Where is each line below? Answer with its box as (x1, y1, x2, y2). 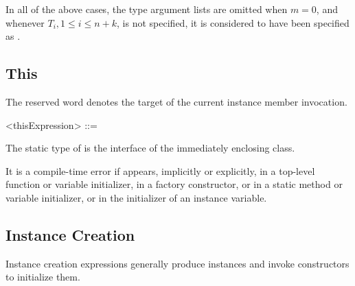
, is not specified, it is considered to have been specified (117, 15, 350, 29)
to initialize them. (5, 270, 80, 284)
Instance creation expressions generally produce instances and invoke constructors (5, 256, 350, 270)
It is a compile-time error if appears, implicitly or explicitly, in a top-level (5, 163, 315, 178)
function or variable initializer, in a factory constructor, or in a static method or (5, 177, 343, 191)
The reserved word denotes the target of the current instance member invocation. (5, 94, 347, 108)
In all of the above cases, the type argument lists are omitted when (5, 2, 288, 16)
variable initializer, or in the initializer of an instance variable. (5, 190, 267, 204)
